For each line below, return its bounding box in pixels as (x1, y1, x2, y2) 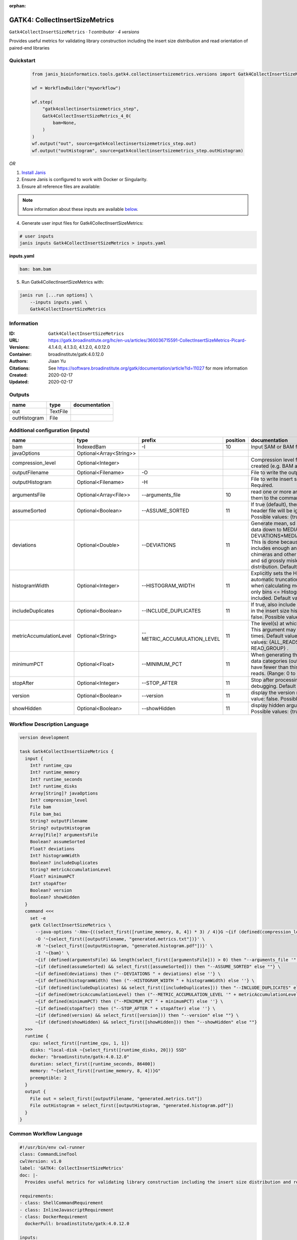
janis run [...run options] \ (19, 293, 93, 298)
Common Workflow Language (9, 1130, 83, 1137)
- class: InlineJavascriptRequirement (19, 1207, 114, 1213)
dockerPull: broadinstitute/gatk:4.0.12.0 (25, 1221, 130, 1227)
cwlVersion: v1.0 (19, 1158, 62, 1164)
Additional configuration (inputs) (9, 427, 90, 434)
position (225, 437, 246, 444)
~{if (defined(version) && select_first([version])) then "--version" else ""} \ (35, 1012, 239, 1018)
